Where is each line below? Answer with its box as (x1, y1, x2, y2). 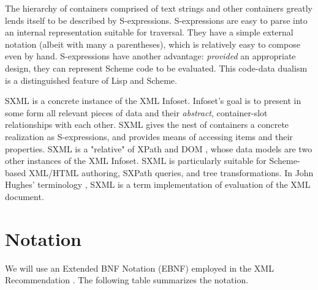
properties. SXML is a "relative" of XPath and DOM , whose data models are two (5, 142, 312, 155)
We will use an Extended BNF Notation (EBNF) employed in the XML (5, 261, 274, 274)
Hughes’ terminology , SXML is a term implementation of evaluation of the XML (5, 178, 311, 191)
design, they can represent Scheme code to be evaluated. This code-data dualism (5, 61, 308, 74)
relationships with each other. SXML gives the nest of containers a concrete (5, 118, 289, 131)
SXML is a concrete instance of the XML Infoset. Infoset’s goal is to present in (5, 94, 301, 107)
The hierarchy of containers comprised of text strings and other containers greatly (5, 2, 312, 14)
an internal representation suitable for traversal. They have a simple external (5, 26, 293, 39)
